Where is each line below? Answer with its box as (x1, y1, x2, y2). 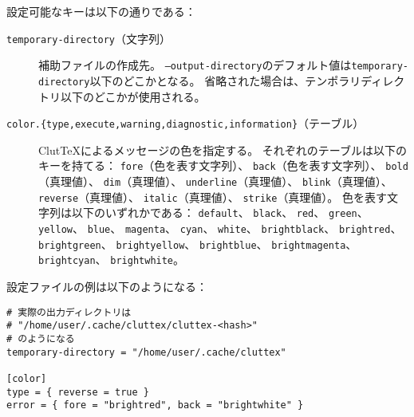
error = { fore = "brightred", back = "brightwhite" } (6, 399, 304, 411)
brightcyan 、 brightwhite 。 (38, 251, 185, 268)
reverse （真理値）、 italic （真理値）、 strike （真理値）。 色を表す (38, 188, 388, 205)
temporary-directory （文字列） (6, 30, 172, 46)
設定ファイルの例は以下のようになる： (6, 278, 207, 294)
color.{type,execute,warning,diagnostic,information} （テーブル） (6, 115, 365, 132)
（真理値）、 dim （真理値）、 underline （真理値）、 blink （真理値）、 (38, 173, 392, 190)
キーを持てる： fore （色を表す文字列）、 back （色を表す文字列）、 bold (38, 157, 408, 174)
